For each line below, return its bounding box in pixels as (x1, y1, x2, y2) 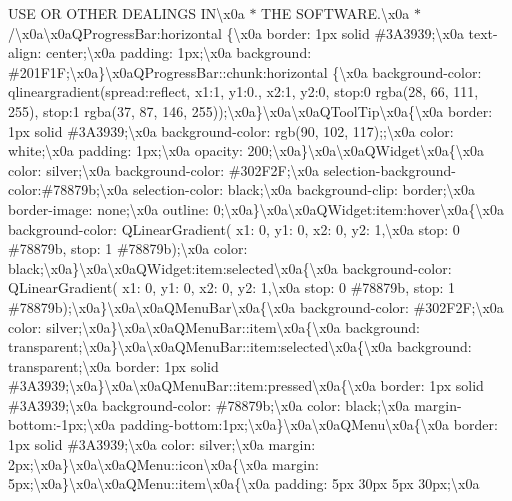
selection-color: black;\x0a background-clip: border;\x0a (132, 179, 475, 200)
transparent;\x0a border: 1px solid (8, 355, 219, 376)
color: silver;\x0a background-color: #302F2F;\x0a (8, 159, 319, 180)
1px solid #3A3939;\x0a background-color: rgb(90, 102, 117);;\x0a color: (8, 120, 454, 141)
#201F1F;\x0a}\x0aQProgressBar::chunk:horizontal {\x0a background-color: (8, 61, 482, 82)
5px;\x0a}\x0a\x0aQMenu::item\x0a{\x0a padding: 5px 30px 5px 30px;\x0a (8, 473, 480, 494)
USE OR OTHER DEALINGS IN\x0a (8, 3, 245, 23)
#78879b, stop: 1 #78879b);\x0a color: (8, 238, 248, 259)
